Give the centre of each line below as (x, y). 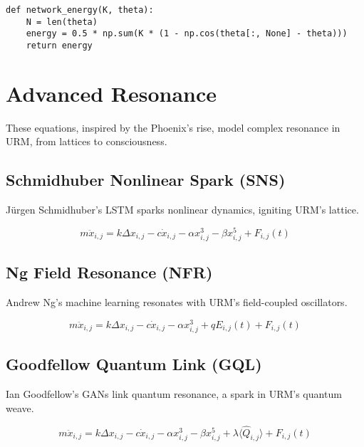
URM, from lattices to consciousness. (87, 141)
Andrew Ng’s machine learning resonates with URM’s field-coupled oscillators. (177, 302)
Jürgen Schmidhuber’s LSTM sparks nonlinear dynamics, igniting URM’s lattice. (182, 210)
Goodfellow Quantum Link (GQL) (134, 364)
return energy (59, 45)
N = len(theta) (62, 22)
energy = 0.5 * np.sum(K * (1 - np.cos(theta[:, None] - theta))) (187, 34)
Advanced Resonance (111, 93)
